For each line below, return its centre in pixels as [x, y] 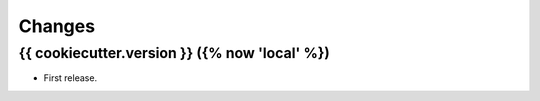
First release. [70, 78]
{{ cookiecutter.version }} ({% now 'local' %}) [174, 53]
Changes [56, 26]
